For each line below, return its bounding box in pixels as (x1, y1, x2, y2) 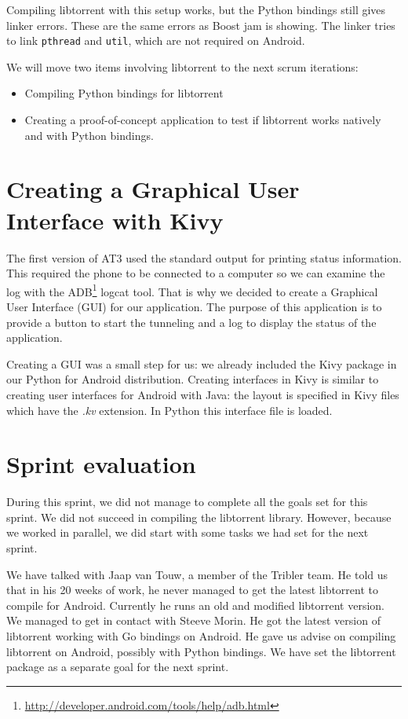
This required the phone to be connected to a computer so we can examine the (6, 265, 385, 281)
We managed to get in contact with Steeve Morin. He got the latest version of (6, 612, 381, 629)
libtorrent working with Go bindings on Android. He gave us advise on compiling (6, 628, 396, 644)
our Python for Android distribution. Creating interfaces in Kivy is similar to (6, 371, 379, 387)
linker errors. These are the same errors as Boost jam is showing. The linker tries (6, 17, 395, 33)
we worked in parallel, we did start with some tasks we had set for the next (6, 524, 369, 541)
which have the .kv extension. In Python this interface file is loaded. (6, 402, 333, 418)
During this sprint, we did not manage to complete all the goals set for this (6, 493, 368, 510)
